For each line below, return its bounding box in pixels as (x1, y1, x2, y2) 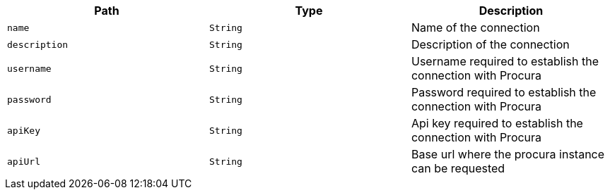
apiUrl (7, 156, 40, 167)
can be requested (411, 161, 505, 175)
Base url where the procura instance (411, 147, 605, 161)
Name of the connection (411, 20, 540, 34)
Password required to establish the (411, 85, 597, 99)
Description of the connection (411, 37, 570, 51)
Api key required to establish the (411, 116, 583, 130)
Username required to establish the (411, 54, 599, 68)
